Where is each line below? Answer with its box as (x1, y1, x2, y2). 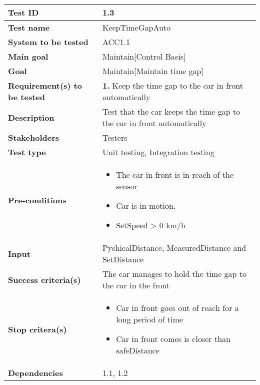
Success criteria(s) (8, 273, 81, 285)
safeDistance (116, 344, 159, 356)
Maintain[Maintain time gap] (102, 65, 203, 77)
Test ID (8, 7, 39, 18)
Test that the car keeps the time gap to (102, 106, 240, 117)
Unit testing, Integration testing (102, 146, 214, 158)
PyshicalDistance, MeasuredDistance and (102, 242, 246, 253)
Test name (8, 22, 50, 33)
